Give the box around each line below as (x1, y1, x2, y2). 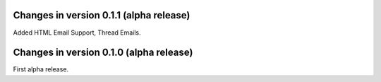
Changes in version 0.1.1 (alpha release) (13, 9, 190, 21)
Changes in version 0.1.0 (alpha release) (13, 47, 193, 59)
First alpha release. (13, 65, 69, 74)
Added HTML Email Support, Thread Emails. (13, 28, 141, 37)
